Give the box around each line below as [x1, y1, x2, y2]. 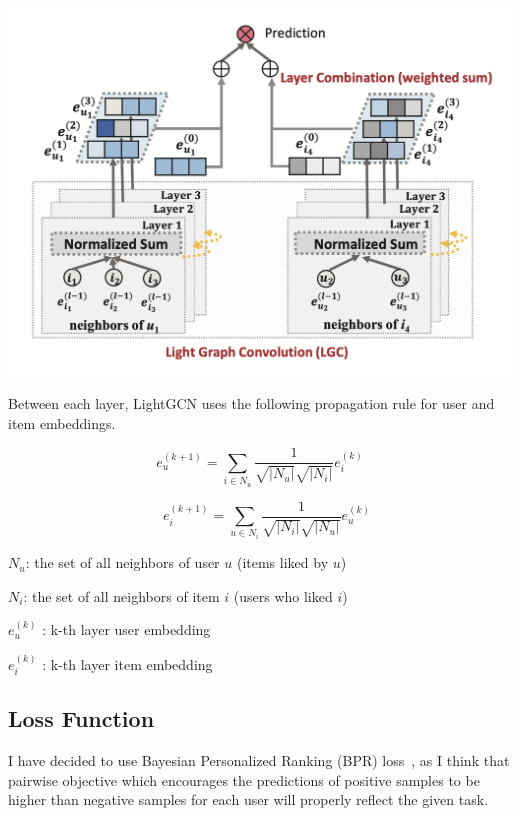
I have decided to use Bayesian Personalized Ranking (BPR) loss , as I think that [8, 750, 510, 771]
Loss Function [8, 703, 155, 734]
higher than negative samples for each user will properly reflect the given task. [8, 789, 489, 810]
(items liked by [236, 552, 329, 573]
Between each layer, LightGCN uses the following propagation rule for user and [8, 393, 495, 414]
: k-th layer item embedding [42, 653, 213, 674]
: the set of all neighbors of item [23, 585, 220, 606]
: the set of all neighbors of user [25, 552, 220, 573]
